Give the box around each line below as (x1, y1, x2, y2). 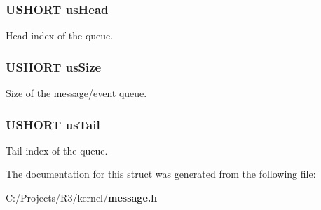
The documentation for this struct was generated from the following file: (6, 166, 316, 181)
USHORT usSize (6, 58, 102, 75)
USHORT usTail (6, 115, 100, 133)
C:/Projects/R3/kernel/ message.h (6, 190, 158, 205)
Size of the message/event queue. (6, 86, 147, 100)
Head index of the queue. (6, 28, 114, 43)
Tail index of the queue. (6, 143, 108, 157)
